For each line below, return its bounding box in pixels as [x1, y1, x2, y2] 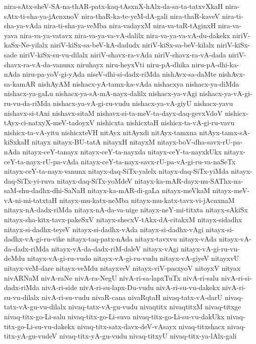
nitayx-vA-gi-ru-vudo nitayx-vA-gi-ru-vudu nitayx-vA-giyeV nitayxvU [27, 253, 239, 263]
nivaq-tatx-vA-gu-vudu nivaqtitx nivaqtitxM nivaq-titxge [68, 301, 241, 312]
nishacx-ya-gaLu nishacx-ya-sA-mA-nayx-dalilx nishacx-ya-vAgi [4, 88, 197, 98]
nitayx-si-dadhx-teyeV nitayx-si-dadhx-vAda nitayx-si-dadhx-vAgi [4, 224, 204, 234]
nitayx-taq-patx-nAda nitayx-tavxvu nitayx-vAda [67, 234, 217, 244]
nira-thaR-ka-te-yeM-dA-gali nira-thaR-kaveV [81, 10, 220, 21]
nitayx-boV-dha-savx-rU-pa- [157, 137, 243, 147]
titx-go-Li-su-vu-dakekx [4, 321, 75, 331]
